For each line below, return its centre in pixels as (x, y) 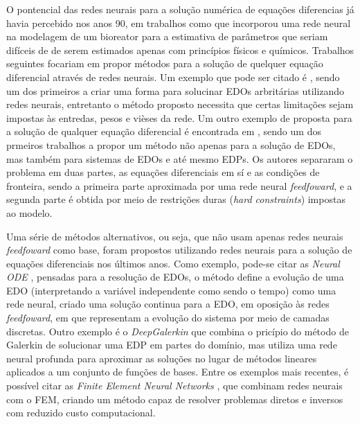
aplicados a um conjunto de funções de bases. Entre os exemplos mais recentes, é (178, 372)
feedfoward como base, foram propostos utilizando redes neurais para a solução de (179, 250)
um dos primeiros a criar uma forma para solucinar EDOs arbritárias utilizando (175, 90)
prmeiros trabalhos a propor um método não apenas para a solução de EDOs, (171, 144)
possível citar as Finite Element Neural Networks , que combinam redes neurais (174, 386)
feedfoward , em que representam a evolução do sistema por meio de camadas (168, 318)
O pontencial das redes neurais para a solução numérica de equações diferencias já (180, 9)
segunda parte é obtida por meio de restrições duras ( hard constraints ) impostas (176, 199)
